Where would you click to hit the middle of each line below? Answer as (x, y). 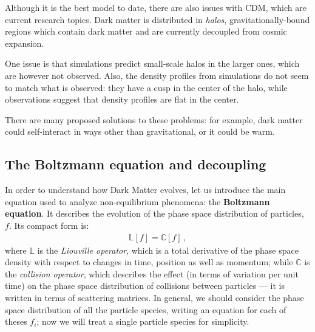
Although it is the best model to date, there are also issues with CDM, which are (156, 7)
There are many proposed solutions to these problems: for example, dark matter (154, 119)
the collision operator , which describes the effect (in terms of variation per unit (152, 273)
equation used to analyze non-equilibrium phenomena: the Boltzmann (137, 201)
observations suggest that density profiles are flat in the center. (122, 99)
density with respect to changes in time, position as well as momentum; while (149, 262)
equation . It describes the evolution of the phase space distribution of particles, (154, 213)
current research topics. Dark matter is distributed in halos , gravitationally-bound (157, 19)
